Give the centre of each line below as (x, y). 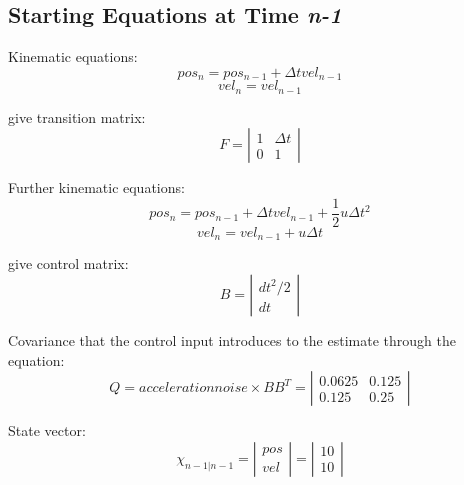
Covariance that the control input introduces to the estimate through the (232, 340)
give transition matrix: (77, 116)
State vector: (47, 430)
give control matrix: (68, 263)
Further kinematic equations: (96, 187)
